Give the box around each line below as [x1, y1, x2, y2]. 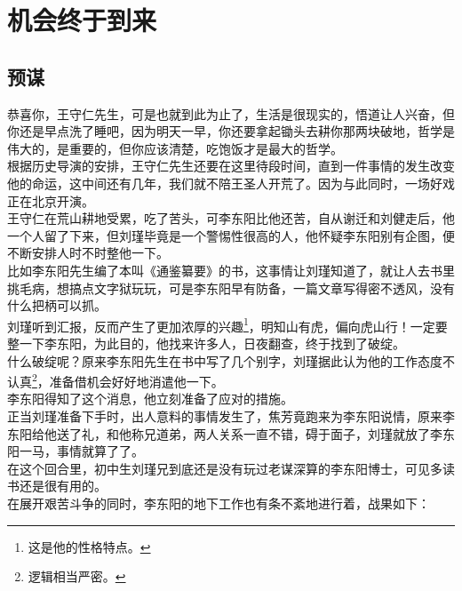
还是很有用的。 [19, 476, 107, 495]
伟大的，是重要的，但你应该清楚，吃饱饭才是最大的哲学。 [7, 139, 343, 157]
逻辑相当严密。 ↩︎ [28, 567, 126, 586]
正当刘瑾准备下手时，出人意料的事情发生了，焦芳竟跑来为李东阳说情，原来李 [7, 406, 455, 425]
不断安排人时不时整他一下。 [7, 244, 169, 262]
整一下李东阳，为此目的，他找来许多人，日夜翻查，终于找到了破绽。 [7, 333, 405, 352]
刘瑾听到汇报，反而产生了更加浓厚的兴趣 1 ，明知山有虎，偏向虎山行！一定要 [7, 314, 448, 335]
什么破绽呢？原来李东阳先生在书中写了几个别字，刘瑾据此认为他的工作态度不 [7, 351, 455, 370]
